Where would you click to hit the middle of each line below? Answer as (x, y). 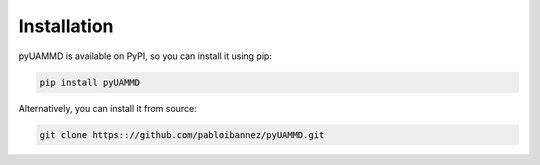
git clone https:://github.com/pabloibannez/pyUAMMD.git (182, 134)
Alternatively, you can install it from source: (107, 108)
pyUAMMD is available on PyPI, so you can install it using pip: (145, 56)
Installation (66, 26)
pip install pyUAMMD (89, 82)
